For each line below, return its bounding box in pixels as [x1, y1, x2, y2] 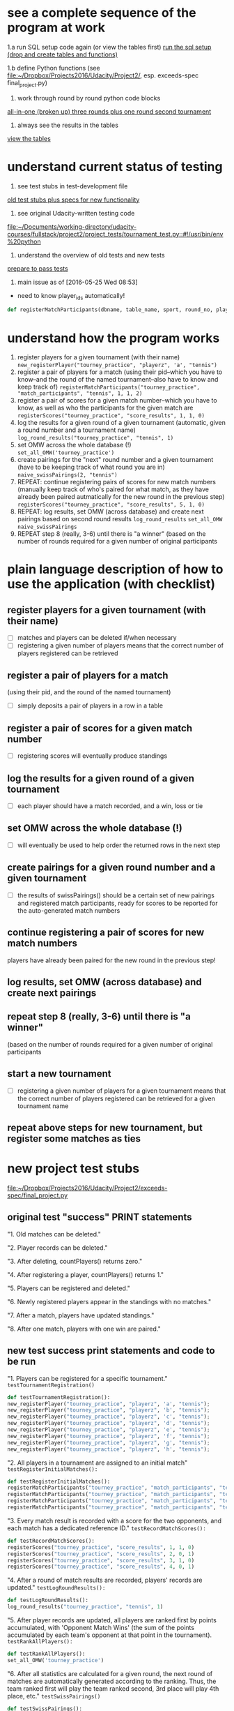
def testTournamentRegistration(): [7, 1394, 111, 1400]
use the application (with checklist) [7, 576, 216, 592]
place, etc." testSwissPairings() [7, 1691, 101, 1700]
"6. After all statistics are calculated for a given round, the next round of [7, 1669, 213, 1678]
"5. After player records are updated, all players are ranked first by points [7, 1616, 217, 1624]
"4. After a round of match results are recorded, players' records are [7, 1576, 203, 1585]
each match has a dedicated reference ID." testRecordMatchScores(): [7, 1523, 207, 1532]
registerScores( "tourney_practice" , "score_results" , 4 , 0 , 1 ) [7, 1563, 195, 1571]
